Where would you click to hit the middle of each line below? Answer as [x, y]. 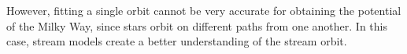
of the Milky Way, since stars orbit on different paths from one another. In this [197, 25]
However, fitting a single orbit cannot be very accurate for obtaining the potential [204, 10]
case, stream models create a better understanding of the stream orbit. [177, 41]
